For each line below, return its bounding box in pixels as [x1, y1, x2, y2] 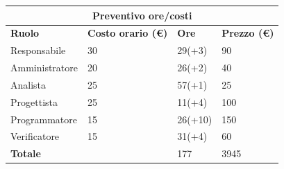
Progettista [10, 94, 58, 109]
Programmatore [10, 112, 77, 126]
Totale [10, 146, 41, 161]
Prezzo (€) [222, 26, 274, 40]
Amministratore [10, 60, 78, 75]
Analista [10, 77, 47, 91]
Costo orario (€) [87, 26, 168, 40]
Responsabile [10, 43, 66, 57]
